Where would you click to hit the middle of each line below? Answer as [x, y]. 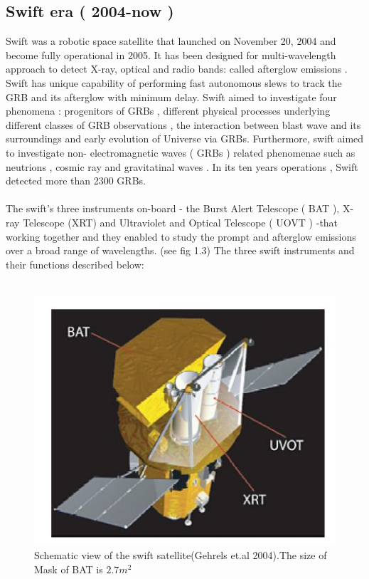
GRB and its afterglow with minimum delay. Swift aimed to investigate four [171, 96]
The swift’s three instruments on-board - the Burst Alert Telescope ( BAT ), [173, 208]
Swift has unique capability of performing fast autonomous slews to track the [174, 82]
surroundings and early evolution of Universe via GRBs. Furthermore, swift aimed [185, 139]
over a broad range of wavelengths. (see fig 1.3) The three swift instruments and [180, 250]
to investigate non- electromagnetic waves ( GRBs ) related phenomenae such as [181, 152]
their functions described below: [75, 264]
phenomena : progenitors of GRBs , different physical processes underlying [168, 111]
